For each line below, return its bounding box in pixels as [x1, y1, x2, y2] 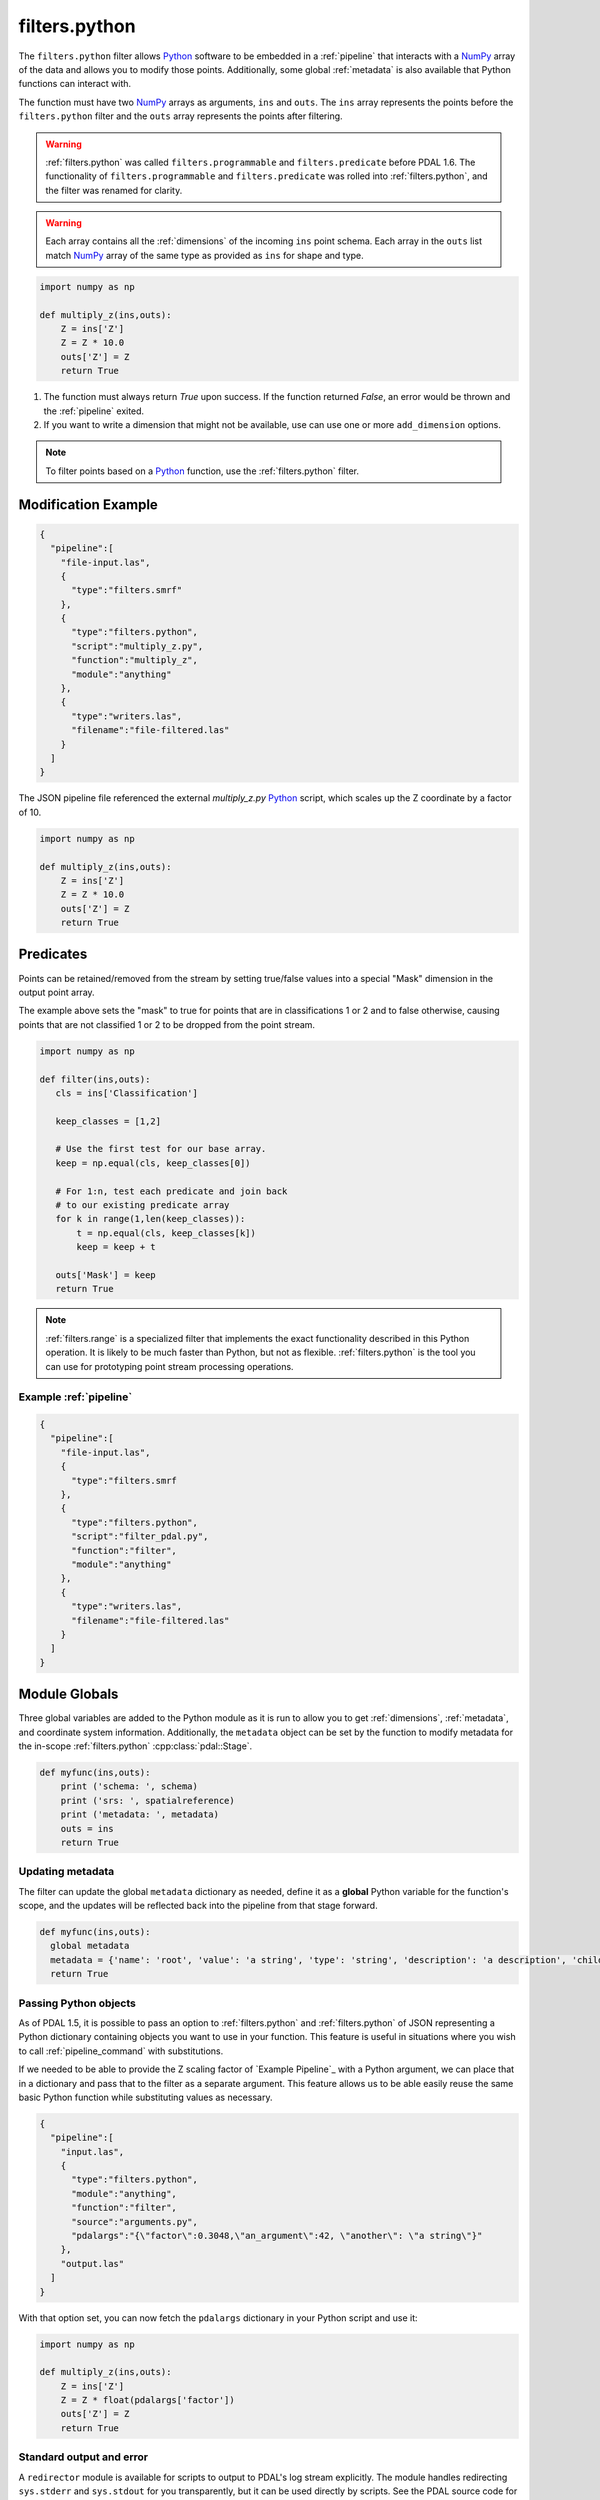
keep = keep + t [76, 1241, 157, 1253]
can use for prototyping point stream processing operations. [45, 1360, 294, 1372]
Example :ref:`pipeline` [18, 1390, 133, 1404]
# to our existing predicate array [55, 1200, 230, 1211]
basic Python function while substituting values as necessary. [18, 2091, 273, 2103]
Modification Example [18, 496, 159, 513]
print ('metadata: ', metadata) [60, 1809, 220, 1820]
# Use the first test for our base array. [55, 1143, 267, 1155]
